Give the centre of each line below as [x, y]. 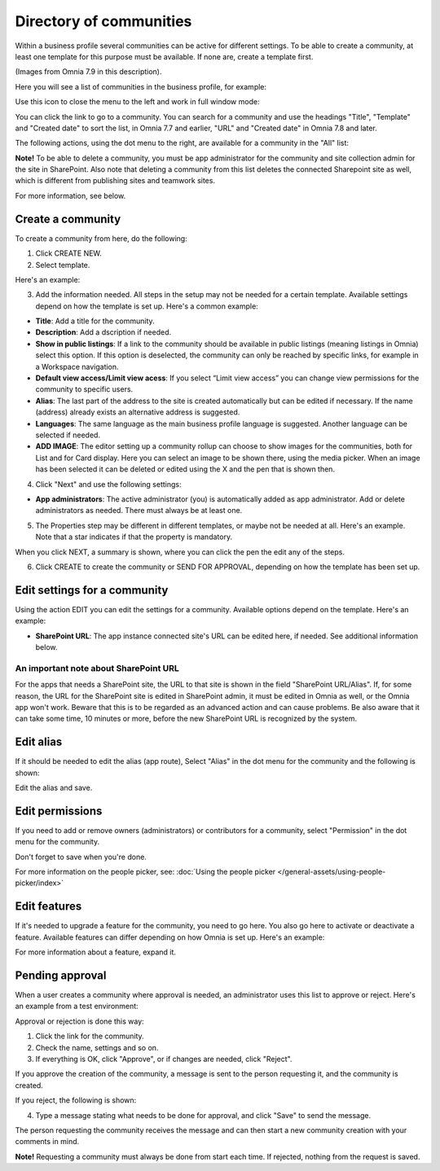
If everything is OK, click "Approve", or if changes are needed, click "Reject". [164, 1059]
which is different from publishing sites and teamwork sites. [115, 181]
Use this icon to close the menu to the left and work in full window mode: [137, 102]
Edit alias [39, 742]
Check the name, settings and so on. [97, 1047]
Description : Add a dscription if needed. [103, 332]
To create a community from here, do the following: [101, 238]
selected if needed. [68, 435]
